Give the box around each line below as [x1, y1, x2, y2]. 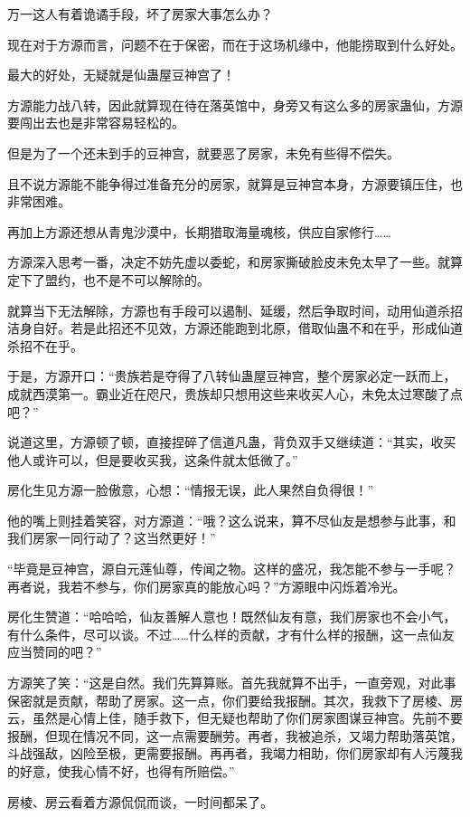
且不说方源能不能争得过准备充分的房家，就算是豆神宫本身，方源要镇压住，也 [7, 174, 463, 193]
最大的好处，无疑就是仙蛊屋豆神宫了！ [7, 65, 235, 84]
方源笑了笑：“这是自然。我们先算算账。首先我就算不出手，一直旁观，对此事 [7, 673, 456, 692]
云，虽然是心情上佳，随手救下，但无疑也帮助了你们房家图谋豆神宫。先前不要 [7, 708, 463, 727]
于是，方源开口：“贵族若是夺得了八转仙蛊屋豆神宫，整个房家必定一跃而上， [7, 366, 456, 385]
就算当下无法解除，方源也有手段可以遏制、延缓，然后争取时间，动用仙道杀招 [7, 300, 463, 319]
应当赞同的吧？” [7, 642, 102, 661]
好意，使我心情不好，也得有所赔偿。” [19, 762, 235, 780]
